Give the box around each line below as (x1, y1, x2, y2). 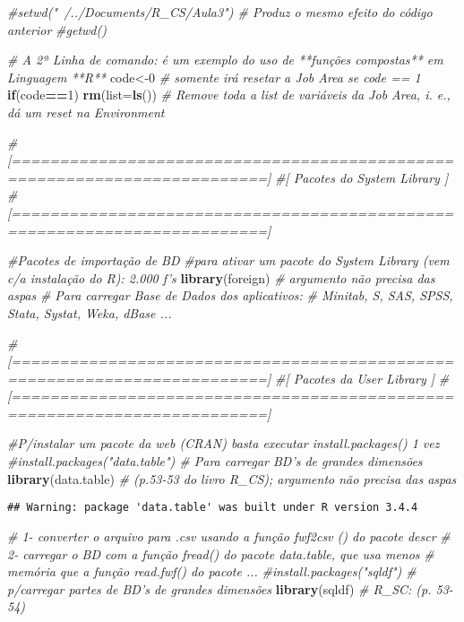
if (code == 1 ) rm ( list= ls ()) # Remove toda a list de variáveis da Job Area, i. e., (7, 85, 451, 104)
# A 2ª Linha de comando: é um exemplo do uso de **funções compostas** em (7, 50, 443, 69)
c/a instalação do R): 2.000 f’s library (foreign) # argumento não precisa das (7, 268, 435, 287)
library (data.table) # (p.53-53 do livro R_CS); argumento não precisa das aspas (7, 469, 457, 488)
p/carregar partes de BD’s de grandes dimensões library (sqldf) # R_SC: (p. (7, 579, 432, 598)
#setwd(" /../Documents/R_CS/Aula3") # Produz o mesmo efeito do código (7, 3, 433, 21)
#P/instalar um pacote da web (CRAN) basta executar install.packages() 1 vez (7, 434, 440, 453)
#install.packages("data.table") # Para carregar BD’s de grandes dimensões (7, 452, 423, 471)
